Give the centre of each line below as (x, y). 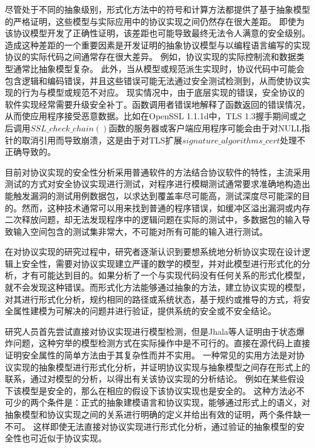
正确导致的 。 (30, 152)
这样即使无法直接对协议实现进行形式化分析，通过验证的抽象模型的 (164, 426)
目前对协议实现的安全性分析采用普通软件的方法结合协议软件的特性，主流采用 (157, 172)
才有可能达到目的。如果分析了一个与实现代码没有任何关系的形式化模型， (166, 275)
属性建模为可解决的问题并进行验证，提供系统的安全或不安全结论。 (144, 311)
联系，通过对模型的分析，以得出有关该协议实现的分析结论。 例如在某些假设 (155, 379)
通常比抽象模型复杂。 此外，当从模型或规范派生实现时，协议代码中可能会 (159, 68)
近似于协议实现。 (72, 438)
